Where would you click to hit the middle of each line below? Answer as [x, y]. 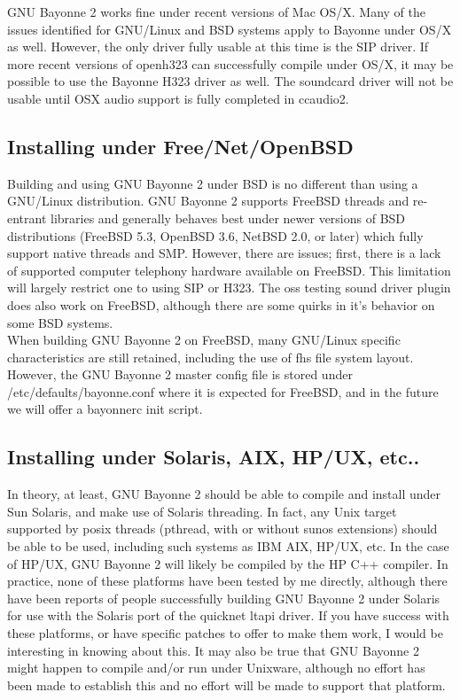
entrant [27, 218]
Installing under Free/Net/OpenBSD [180, 146]
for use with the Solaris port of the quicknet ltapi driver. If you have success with [228, 615]
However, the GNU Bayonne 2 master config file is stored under [180, 374]
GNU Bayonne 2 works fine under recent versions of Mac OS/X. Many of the [216, 12]
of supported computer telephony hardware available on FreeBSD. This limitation [229, 270]
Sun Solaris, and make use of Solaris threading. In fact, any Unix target [202, 511]
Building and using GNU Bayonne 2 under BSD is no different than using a [213, 183]
